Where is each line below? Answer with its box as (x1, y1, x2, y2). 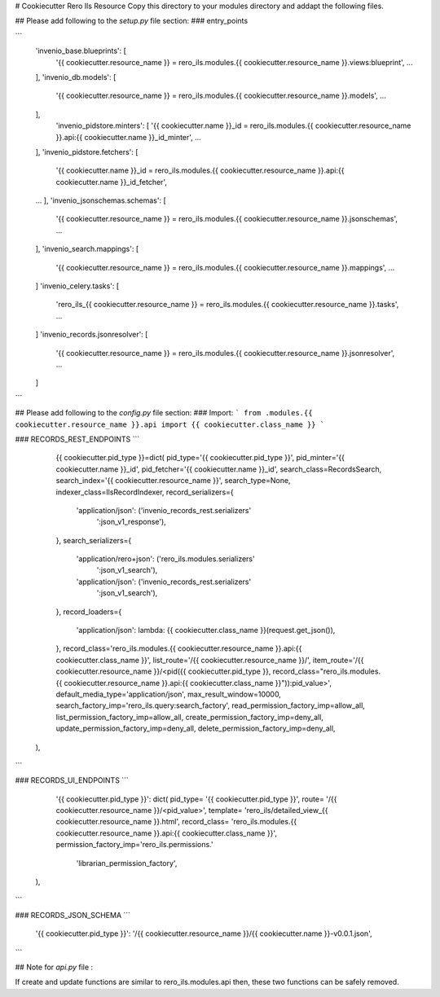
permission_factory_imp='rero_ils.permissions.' (55, 840, 213, 850)
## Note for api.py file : (15, 962, 94, 972)
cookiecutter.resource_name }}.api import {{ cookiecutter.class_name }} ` (15, 419, 325, 429)
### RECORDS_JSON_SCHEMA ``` (15, 910, 130, 920)
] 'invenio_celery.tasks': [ (35, 281, 120, 291)
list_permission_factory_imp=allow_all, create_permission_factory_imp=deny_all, (55, 712, 323, 722)
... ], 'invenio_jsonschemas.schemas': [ (35, 195, 166, 205)
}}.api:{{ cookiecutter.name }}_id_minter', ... (55, 132, 201, 142)
